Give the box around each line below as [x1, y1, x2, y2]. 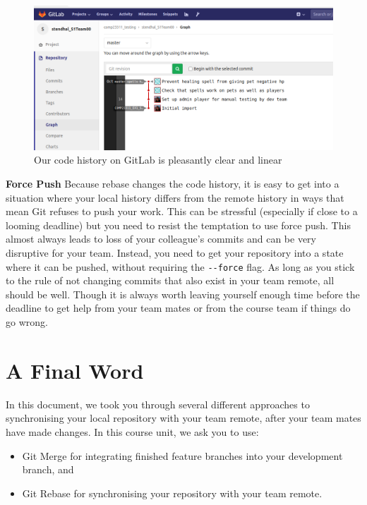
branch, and [22, 462, 74, 477]
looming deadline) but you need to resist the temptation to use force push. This [6, 217, 351, 232]
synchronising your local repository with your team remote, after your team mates [6, 410, 361, 425]
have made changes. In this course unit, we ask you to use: [6, 424, 259, 439]
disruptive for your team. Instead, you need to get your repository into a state [6, 245, 344, 260]
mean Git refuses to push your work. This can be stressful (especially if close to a [6, 204, 358, 219]
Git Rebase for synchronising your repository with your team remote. [22, 485, 323, 500]
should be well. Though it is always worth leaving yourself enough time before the [6, 286, 360, 301]
